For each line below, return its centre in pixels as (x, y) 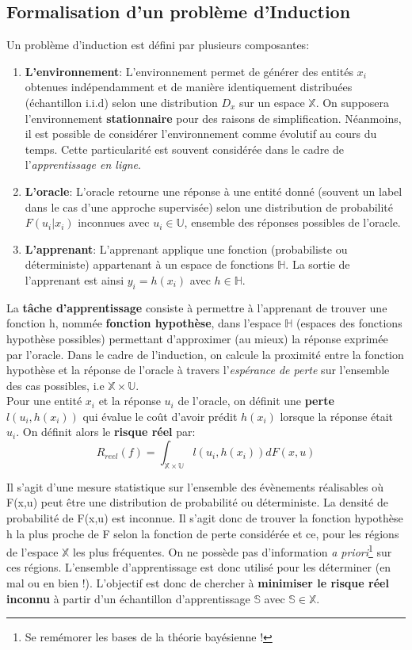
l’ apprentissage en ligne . (83, 164)
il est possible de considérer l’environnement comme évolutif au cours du (201, 134)
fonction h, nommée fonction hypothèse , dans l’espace (144, 323)
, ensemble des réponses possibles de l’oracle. (292, 222)
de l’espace (32, 551)
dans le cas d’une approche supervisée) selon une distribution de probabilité (209, 206)
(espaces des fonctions (349, 323)
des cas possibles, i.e (55, 385)
